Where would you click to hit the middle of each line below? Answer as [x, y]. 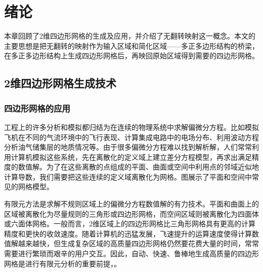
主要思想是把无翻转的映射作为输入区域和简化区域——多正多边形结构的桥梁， [131, 45]
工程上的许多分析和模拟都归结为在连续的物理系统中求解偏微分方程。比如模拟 [131, 127]
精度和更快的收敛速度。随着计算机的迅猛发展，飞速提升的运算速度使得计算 [128, 233]
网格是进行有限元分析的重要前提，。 [62, 263]
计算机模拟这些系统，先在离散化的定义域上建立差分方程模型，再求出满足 [131, 157]
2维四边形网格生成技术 [60, 83]
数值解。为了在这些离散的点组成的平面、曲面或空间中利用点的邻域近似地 [138, 167]
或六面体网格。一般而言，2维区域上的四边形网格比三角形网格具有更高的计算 [130, 224]
